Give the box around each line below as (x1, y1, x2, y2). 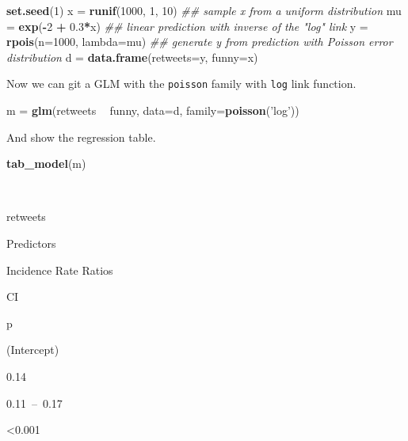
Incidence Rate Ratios (6, 261, 113, 278)
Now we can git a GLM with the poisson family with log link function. (6, 75, 357, 92)
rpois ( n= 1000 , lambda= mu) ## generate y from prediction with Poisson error (6, 33, 393, 50)
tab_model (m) (6, 155, 86, 172)
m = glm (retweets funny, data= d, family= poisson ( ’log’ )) (6, 102, 299, 119)
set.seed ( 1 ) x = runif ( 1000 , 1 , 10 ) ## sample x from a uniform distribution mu (6, 2, 402, 18)
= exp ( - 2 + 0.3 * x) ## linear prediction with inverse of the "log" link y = (6, 17, 368, 34)
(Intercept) (6, 341, 59, 358)
